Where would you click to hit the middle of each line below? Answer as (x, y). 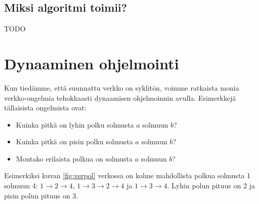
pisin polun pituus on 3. (41, 195)
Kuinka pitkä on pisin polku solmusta (74, 141)
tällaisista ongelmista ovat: (45, 108)
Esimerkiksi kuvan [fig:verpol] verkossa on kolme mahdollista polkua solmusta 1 (127, 175)
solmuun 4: (21, 186)
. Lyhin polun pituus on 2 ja (211, 186)
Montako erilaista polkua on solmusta (74, 158)
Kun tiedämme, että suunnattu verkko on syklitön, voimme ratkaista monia (122, 87)
